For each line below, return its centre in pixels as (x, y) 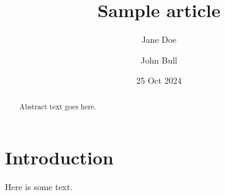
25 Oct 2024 (159, 80)
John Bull (159, 60)
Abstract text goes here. (58, 106)
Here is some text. (39, 187)
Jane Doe (159, 39)
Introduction (59, 157)
